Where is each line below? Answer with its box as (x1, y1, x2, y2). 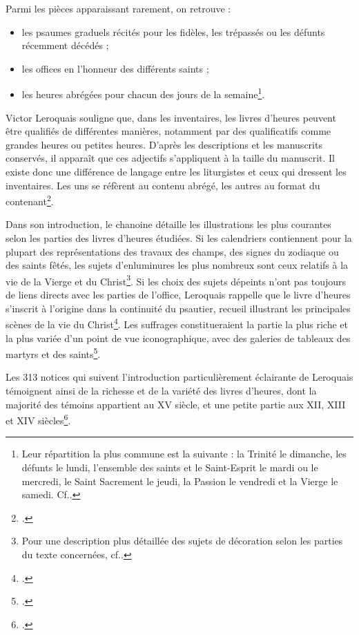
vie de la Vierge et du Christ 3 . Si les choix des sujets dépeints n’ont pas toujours (6, 272, 347, 288)
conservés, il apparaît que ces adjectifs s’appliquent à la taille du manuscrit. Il (6, 151, 335, 165)
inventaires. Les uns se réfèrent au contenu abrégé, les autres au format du (6, 178, 320, 192)
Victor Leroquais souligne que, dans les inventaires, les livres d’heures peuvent (6, 110, 336, 124)
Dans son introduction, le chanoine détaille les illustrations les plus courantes (6, 217, 331, 231)
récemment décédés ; (21, 38, 109, 53)
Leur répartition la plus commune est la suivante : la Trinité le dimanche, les (21, 446, 347, 461)
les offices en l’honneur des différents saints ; (21, 61, 209, 75)
